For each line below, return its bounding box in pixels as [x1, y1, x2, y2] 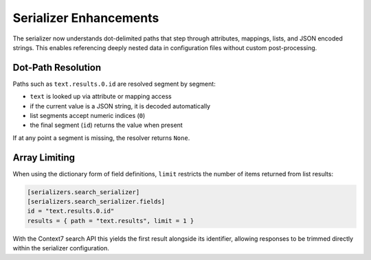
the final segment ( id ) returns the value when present [30, 121, 183, 130]
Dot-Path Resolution [12, 62, 102, 73]
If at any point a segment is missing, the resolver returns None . [12, 134, 190, 142]
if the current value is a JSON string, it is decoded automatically [30, 102, 211, 110]
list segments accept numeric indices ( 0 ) [30, 112, 146, 120]
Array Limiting [12, 152, 76, 163]
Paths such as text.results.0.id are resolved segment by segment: [12, 80, 216, 88]
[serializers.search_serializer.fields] [27, 198, 165, 206]
